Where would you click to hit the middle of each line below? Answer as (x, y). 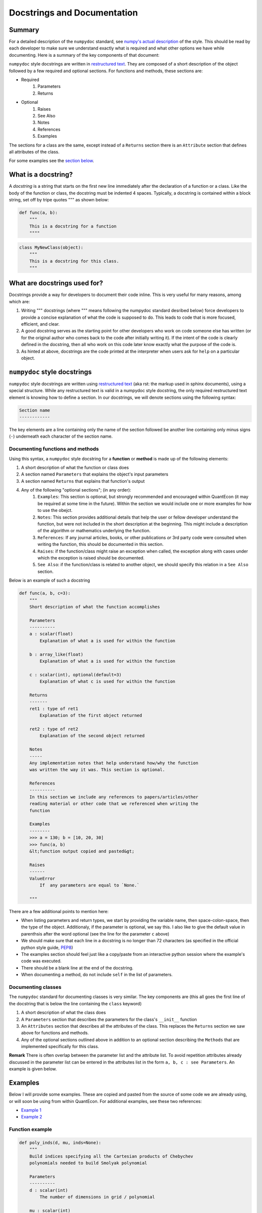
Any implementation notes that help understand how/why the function (114, 763)
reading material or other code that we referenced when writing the (114, 804)
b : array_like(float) (56, 654)
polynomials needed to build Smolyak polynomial (88, 1163)
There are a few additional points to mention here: (59, 911)
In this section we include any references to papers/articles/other (114, 797)
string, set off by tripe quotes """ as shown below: (59, 200)
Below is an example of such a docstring (49, 580)
